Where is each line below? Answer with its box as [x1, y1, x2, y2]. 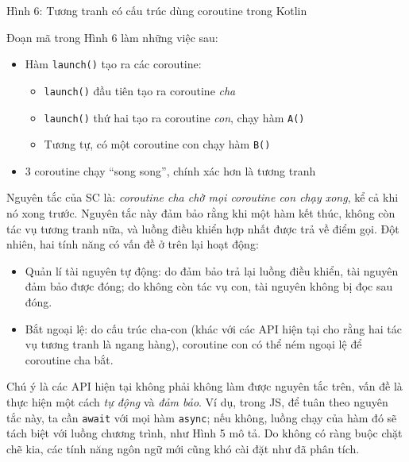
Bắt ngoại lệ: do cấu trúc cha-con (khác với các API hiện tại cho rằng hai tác [25, 320, 402, 337]
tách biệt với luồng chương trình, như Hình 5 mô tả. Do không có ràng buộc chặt [6, 425, 403, 441]
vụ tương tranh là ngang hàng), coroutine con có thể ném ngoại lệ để [25, 336, 362, 352]
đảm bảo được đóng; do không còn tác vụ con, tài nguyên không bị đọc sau [25, 278, 393, 295]
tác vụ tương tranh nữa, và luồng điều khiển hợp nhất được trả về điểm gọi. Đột [6, 220, 399, 237]
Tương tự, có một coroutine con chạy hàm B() [44, 136, 271, 152]
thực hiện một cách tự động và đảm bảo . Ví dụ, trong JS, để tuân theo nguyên [6, 393, 388, 410]
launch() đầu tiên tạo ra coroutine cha [44, 82, 236, 98]
